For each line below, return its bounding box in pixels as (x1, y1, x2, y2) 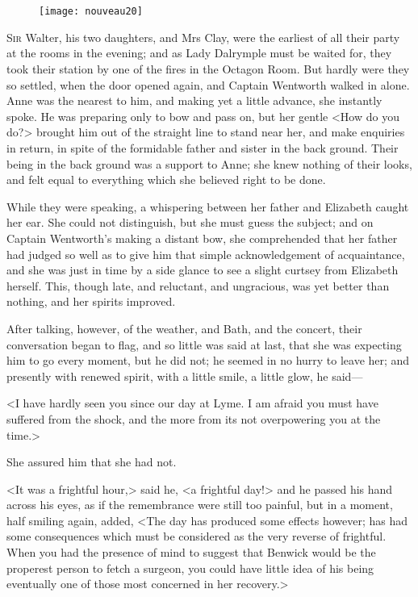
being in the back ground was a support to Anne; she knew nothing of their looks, (6, 155, 412, 172)
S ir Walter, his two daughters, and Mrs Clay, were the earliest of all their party (6, 28, 400, 45)
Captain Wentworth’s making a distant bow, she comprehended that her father (6, 229, 398, 246)
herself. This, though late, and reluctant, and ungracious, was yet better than (6, 277, 390, 294)
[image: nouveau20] (39, 6, 143, 18)
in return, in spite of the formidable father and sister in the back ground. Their (6, 140, 399, 156)
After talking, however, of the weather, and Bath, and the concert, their (6, 319, 362, 336)
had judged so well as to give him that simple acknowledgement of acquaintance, (6, 245, 405, 262)
